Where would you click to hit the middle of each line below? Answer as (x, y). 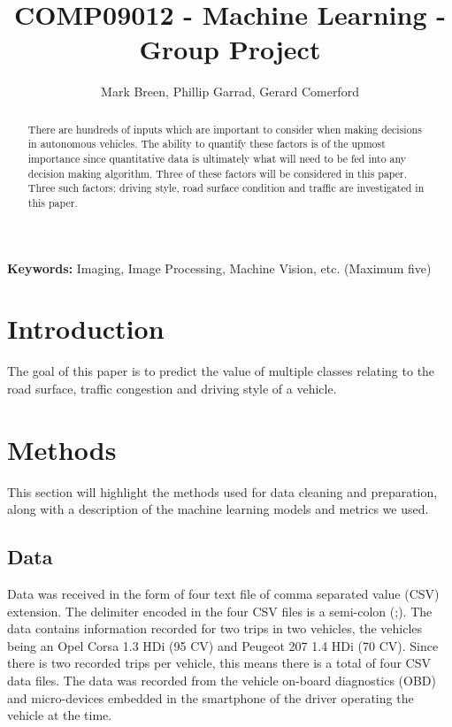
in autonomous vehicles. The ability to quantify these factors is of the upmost (207, 144)
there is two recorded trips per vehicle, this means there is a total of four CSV (219, 663)
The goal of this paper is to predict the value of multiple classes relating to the (221, 371)
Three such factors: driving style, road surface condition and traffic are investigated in (226, 188)
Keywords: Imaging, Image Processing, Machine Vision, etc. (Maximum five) (219, 268)
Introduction (86, 329)
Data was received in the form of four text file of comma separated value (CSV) (223, 594)
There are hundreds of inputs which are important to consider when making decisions (225, 129)
